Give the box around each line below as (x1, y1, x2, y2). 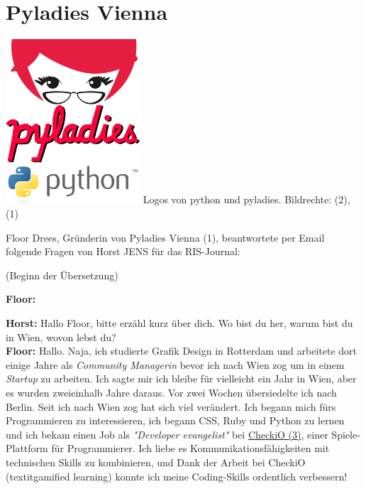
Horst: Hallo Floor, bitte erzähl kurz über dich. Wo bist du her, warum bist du (6, 316, 353, 330)
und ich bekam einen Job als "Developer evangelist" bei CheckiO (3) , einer (6, 426, 328, 441)
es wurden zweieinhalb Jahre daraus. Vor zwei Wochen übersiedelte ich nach (6, 385, 337, 399)
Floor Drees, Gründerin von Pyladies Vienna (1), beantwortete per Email (6, 230, 325, 244)
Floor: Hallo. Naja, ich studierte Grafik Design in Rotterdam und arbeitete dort (6, 343, 357, 358)
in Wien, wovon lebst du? (6, 329, 116, 344)
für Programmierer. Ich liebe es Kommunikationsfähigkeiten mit (51, 441, 330, 456)
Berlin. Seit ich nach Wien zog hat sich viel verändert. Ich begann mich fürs (6, 399, 336, 414)
